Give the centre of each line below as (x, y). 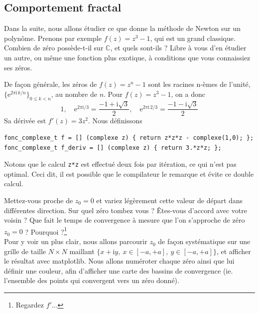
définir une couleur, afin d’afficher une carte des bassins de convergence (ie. (119, 270)
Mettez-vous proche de (39, 200)
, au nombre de (74, 94)
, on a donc (188, 94)
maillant (82, 251)
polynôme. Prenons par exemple (53, 38)
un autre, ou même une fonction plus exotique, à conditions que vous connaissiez (127, 57)
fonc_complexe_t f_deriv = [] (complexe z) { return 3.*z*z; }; (113, 148)
